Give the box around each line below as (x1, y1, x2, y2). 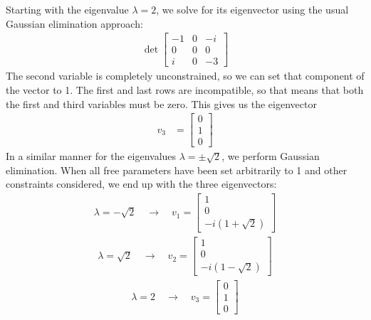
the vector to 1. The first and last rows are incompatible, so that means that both (6, 82, 364, 97)
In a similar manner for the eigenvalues (6, 149, 177, 164)
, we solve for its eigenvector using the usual (156, 2, 349, 16)
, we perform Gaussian (221, 149, 320, 164)
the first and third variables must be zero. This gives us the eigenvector (6, 96, 317, 111)
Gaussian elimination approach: (6, 16, 143, 31)
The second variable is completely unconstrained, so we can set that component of (6, 68, 365, 83)
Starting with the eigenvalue (6, 2, 129, 16)
